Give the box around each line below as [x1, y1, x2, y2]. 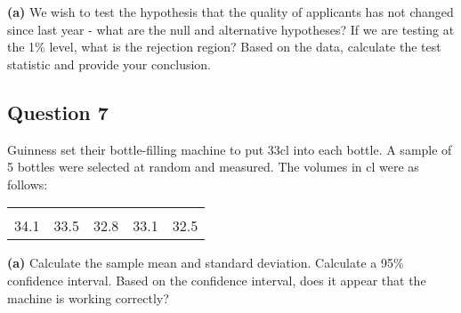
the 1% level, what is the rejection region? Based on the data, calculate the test [7, 37, 441, 56]
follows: [7, 174, 48, 193]
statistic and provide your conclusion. [7, 54, 211, 73]
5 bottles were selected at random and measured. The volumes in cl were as [7, 157, 419, 176]
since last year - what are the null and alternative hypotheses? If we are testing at [7, 20, 455, 38]
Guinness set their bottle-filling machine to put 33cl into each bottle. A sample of [7, 140, 452, 158]
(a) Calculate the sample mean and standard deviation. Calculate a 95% [7, 253, 404, 272]
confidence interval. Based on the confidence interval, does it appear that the [7, 270, 426, 289]
